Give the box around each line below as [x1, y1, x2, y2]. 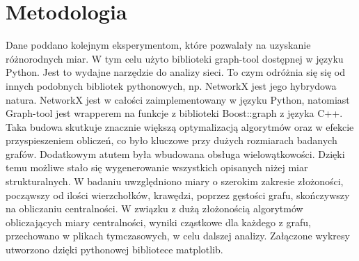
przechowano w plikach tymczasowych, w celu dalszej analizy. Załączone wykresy [6, 228, 350, 243]
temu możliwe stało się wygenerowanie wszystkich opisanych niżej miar [6, 160, 308, 175]
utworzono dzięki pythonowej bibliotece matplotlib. [6, 242, 223, 257]
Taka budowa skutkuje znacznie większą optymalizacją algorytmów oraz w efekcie [6, 119, 354, 134]
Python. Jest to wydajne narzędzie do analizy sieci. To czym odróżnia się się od [6, 65, 346, 79]
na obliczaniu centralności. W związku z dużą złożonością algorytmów [6, 201, 303, 216]
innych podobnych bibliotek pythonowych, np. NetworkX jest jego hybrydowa [6, 78, 337, 93]
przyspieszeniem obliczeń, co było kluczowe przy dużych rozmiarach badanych [6, 133, 337, 148]
